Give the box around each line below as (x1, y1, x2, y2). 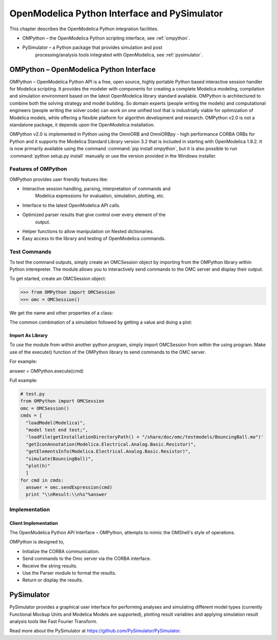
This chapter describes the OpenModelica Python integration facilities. (9, 26, 159, 32)
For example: (9, 359, 37, 365)
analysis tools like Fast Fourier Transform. (9, 618, 97, 625)
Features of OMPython (9, 165, 68, 173)
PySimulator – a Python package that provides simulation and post (22, 44, 163, 51)
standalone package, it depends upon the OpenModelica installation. (9, 121, 155, 128)
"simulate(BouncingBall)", (26, 456, 94, 462)
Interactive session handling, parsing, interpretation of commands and (22, 185, 171, 192)
